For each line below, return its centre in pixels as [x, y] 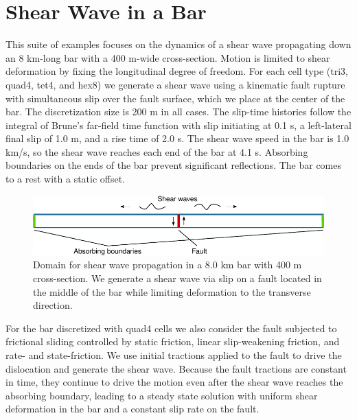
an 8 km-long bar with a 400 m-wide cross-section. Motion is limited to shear [168, 57]
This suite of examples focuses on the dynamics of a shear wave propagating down [178, 44]
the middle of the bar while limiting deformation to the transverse [172, 291]
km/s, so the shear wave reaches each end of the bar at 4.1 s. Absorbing [157, 151]
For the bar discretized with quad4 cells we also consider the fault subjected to [171, 328]
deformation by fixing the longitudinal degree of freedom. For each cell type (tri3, [177, 71]
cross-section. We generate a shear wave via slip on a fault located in [177, 278]
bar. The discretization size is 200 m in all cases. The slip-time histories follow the [178, 112]
